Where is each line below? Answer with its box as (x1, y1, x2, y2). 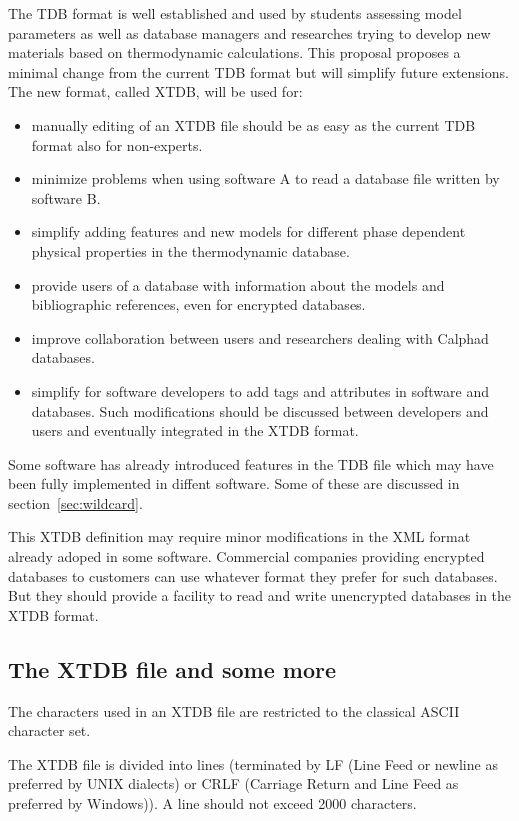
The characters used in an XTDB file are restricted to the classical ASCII (8, 700, 460, 721)
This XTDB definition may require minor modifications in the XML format (8, 526, 471, 547)
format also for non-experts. (31, 134, 203, 155)
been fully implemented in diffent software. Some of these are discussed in (8, 473, 460, 494)
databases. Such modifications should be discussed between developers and (31, 400, 489, 421)
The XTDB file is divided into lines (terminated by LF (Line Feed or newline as (8, 753, 498, 774)
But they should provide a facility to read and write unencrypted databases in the (8, 585, 512, 606)
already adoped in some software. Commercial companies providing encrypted (8, 546, 485, 567)
